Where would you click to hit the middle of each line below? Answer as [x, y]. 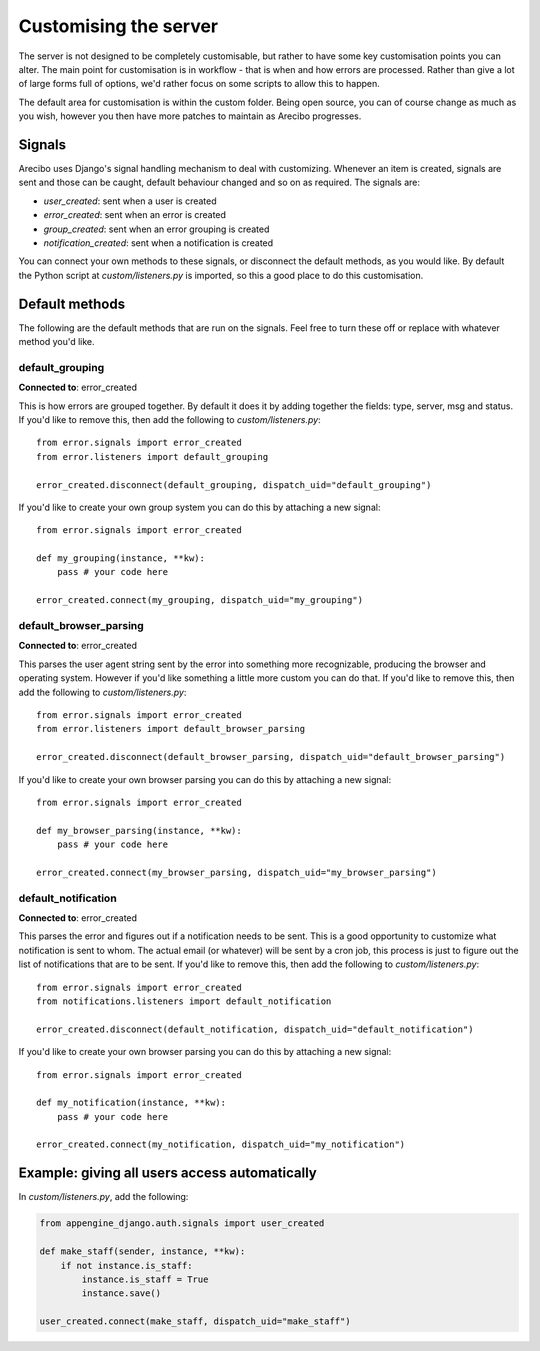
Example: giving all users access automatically [167, 1173]
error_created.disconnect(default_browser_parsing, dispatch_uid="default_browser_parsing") [271, 757]
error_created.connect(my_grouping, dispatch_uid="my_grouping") [200, 600]
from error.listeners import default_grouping [152, 456]
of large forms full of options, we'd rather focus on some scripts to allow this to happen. [199, 84]
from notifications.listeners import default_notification [184, 1001]
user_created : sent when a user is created [130, 201]
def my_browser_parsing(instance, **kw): [139, 830]
